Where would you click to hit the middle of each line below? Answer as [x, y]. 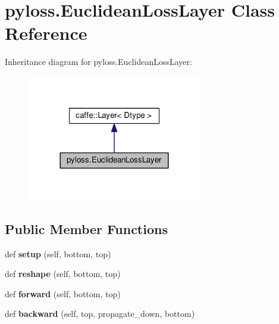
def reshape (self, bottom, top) [63, 274]
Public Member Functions [86, 228]
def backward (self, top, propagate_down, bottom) [100, 314]
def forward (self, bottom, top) [63, 293]
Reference [46, 33]
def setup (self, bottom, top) [58, 253]
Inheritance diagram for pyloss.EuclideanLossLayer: [98, 62]
